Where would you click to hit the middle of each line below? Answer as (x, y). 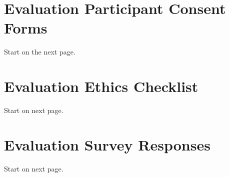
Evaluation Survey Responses (107, 144)
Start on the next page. (40, 52)
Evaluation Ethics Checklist (101, 86)
